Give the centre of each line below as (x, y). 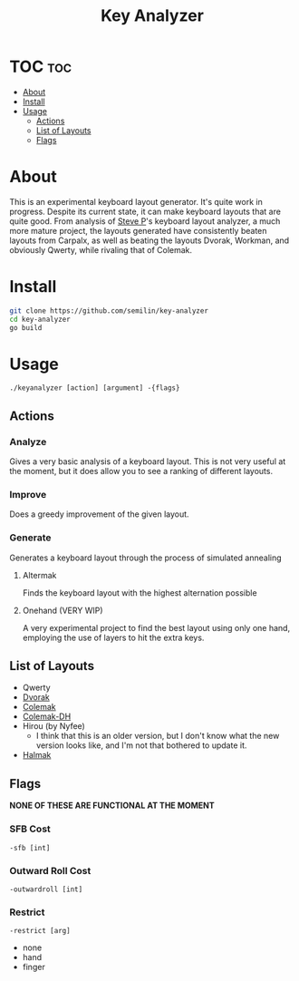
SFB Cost (30, 829)
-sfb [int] (30, 848)
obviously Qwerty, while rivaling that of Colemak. (101, 249)
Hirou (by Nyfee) (54, 726)
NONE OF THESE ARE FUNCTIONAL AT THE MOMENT (112, 806)
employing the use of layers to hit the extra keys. (113, 637)
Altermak (39, 575)
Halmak (37, 755)
